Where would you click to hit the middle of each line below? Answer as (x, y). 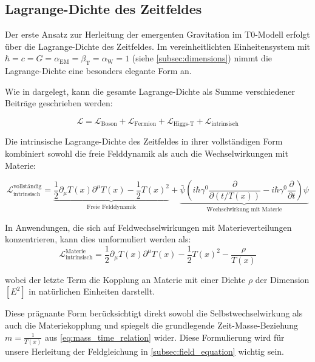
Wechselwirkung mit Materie (244, 210)
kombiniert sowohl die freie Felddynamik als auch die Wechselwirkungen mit (147, 153)
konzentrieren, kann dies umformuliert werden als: (98, 239)
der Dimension (282, 279)
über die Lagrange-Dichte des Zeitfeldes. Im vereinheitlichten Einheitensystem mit (158, 46)
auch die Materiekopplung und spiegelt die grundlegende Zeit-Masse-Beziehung (152, 325)
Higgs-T (184, 124)
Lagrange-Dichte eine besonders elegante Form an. (98, 71)
